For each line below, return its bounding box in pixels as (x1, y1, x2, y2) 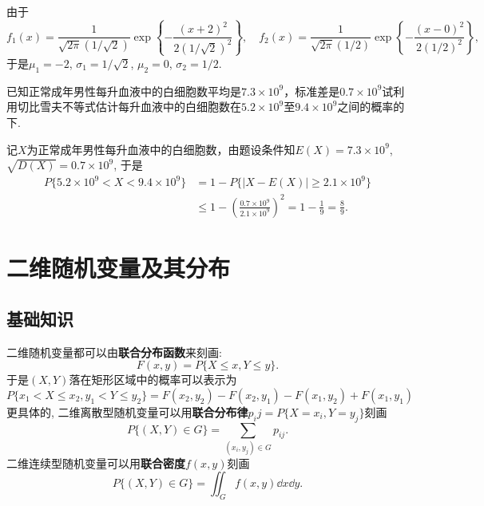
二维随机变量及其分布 (6, 251, 231, 284)
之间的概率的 (337, 98, 405, 115)
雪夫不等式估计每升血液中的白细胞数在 (39, 98, 241, 115)
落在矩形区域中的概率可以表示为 (69, 371, 237, 388)
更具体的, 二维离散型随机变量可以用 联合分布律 (6, 403, 248, 420)
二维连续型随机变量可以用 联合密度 (6, 454, 185, 471)
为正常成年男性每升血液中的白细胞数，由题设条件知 (26, 140, 296, 157)
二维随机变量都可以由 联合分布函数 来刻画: (6, 343, 222, 360)
